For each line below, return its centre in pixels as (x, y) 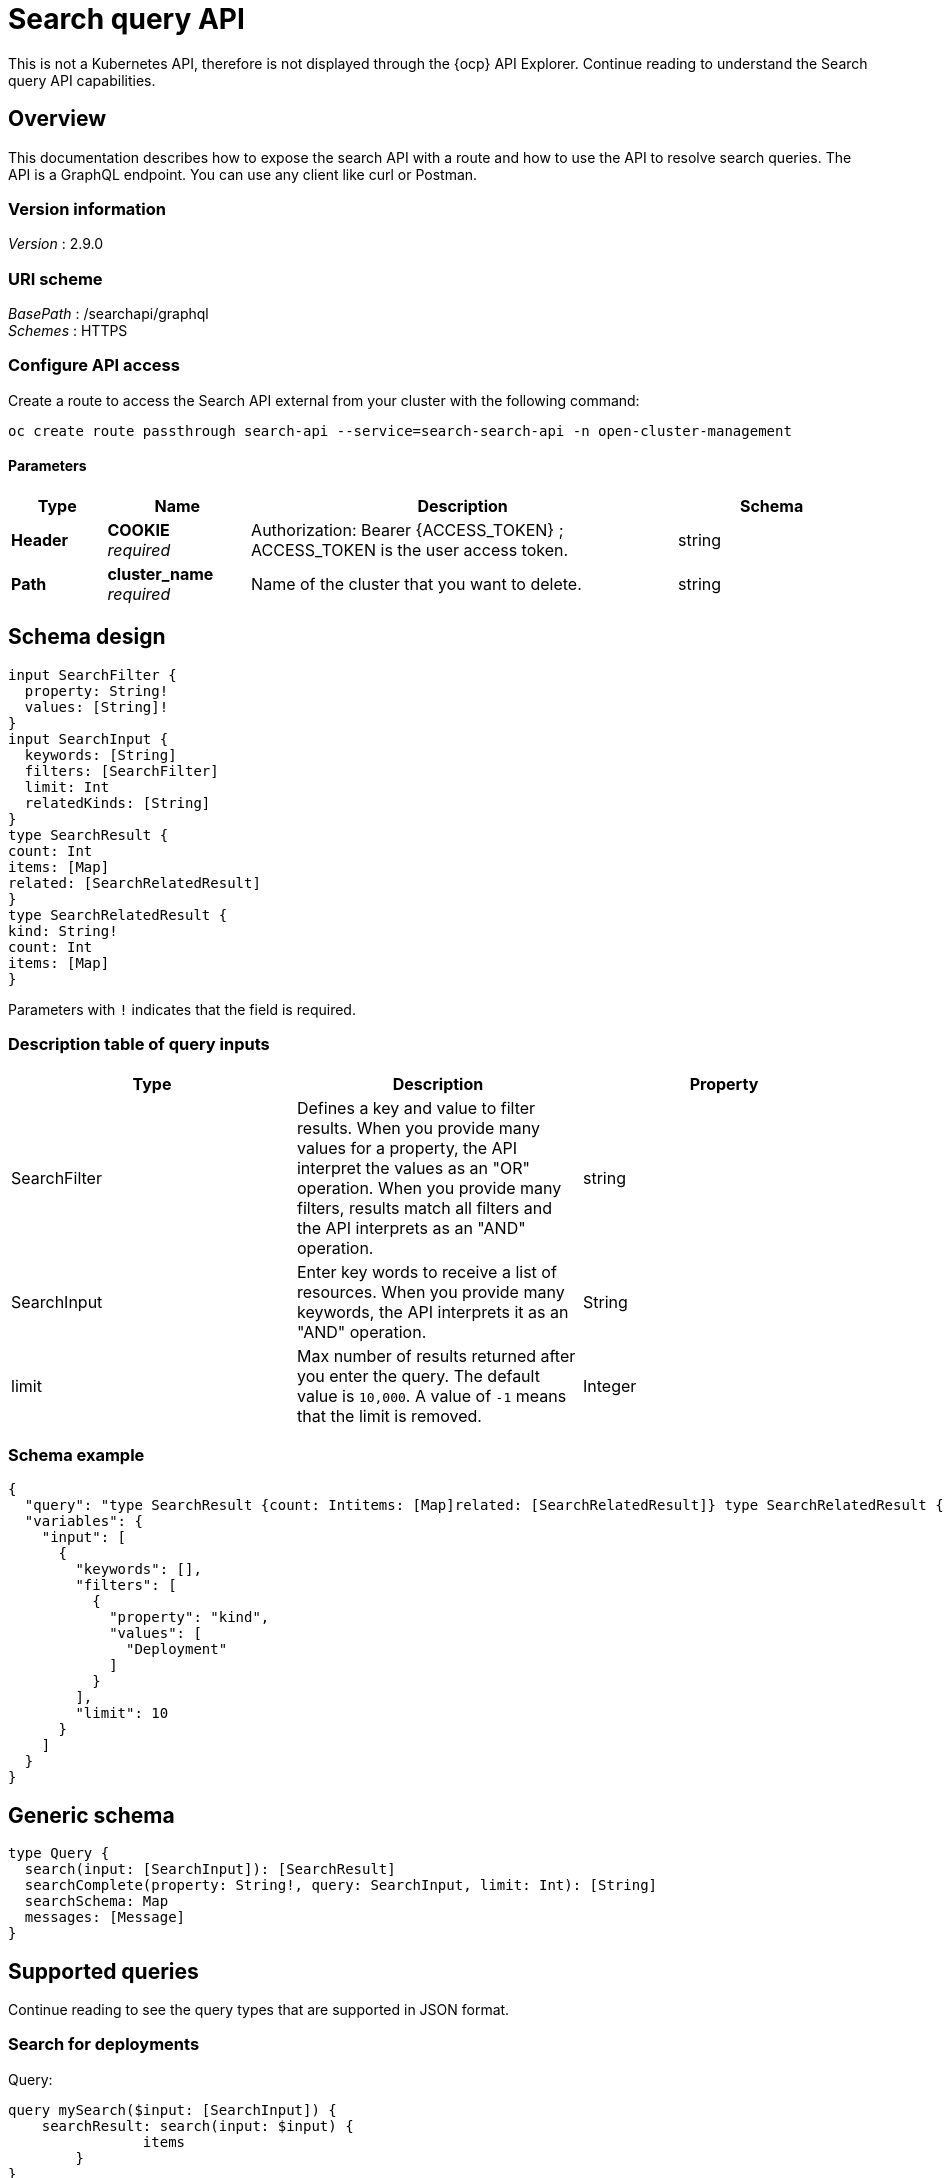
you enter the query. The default (418, 1375)
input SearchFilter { (92, 674)
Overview (57, 119)
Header (40, 540)
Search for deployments (104, 2044)
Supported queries (103, 1971)
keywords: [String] (100, 754)
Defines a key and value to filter (416, 1107)
